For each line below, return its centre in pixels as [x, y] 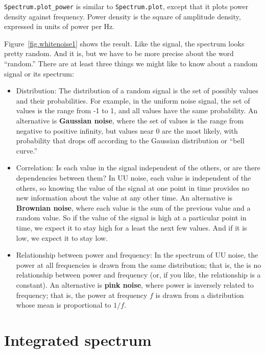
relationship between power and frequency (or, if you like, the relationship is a [138, 275]
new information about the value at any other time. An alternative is [124, 198]
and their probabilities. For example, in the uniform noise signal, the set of [133, 100]
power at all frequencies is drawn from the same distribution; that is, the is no [139, 264]
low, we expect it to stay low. [62, 237]
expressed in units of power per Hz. [59, 26]
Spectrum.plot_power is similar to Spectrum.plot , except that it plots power [126, 6]
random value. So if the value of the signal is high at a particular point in [131, 218]
